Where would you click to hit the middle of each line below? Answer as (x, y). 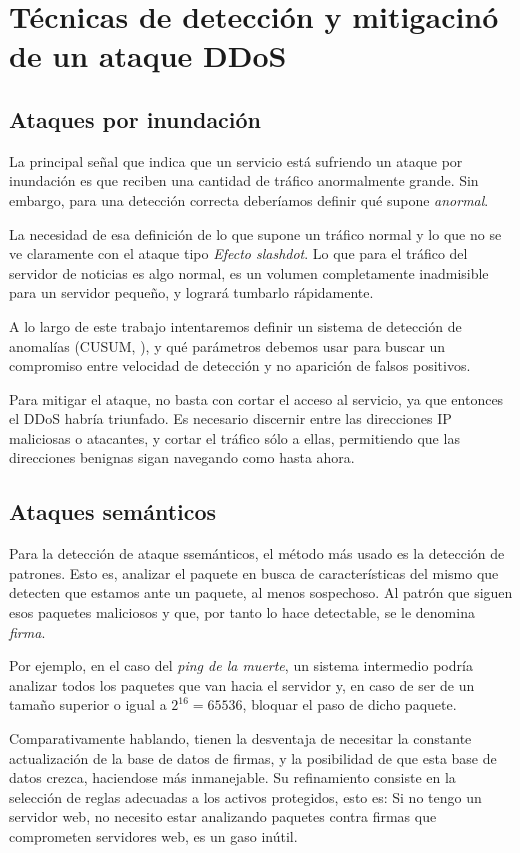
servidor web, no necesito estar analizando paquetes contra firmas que (223, 816)
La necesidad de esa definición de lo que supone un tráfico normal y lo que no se (255, 233)
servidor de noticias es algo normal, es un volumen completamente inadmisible (249, 272)
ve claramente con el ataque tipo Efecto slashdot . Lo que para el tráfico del (238, 253)
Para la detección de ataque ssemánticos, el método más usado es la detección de (257, 553)
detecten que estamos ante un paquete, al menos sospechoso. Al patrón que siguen (261, 592)
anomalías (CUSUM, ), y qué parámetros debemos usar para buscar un (227, 345)
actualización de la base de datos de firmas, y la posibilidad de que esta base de (253, 757)
